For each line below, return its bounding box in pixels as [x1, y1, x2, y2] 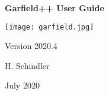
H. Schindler [5, 59, 50, 71]
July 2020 [5, 79, 40, 91]
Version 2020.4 [5, 40, 57, 52]
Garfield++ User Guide [5, 2, 104, 14]
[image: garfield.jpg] [5, 22, 94, 31]
